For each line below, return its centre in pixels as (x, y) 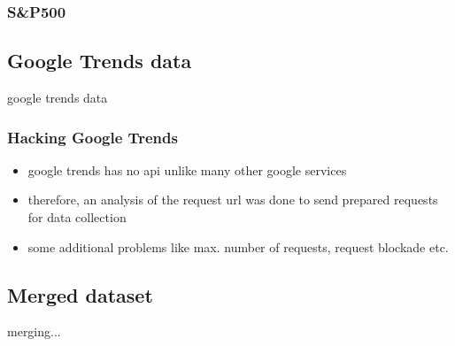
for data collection (77, 217)
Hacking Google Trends (93, 137)
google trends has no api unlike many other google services (187, 169)
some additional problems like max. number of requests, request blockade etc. (238, 246)
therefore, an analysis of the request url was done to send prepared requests (233, 200)
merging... (34, 331)
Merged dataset (80, 294)
